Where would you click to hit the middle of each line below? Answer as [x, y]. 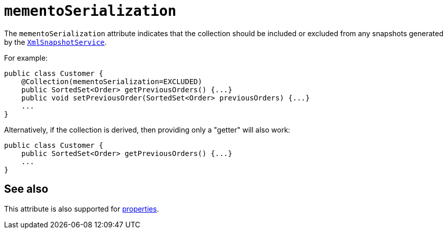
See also [26, 189]
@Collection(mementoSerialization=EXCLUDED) [112, 81]
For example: [26, 58]
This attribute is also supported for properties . [81, 209]
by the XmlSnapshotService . [55, 42]
